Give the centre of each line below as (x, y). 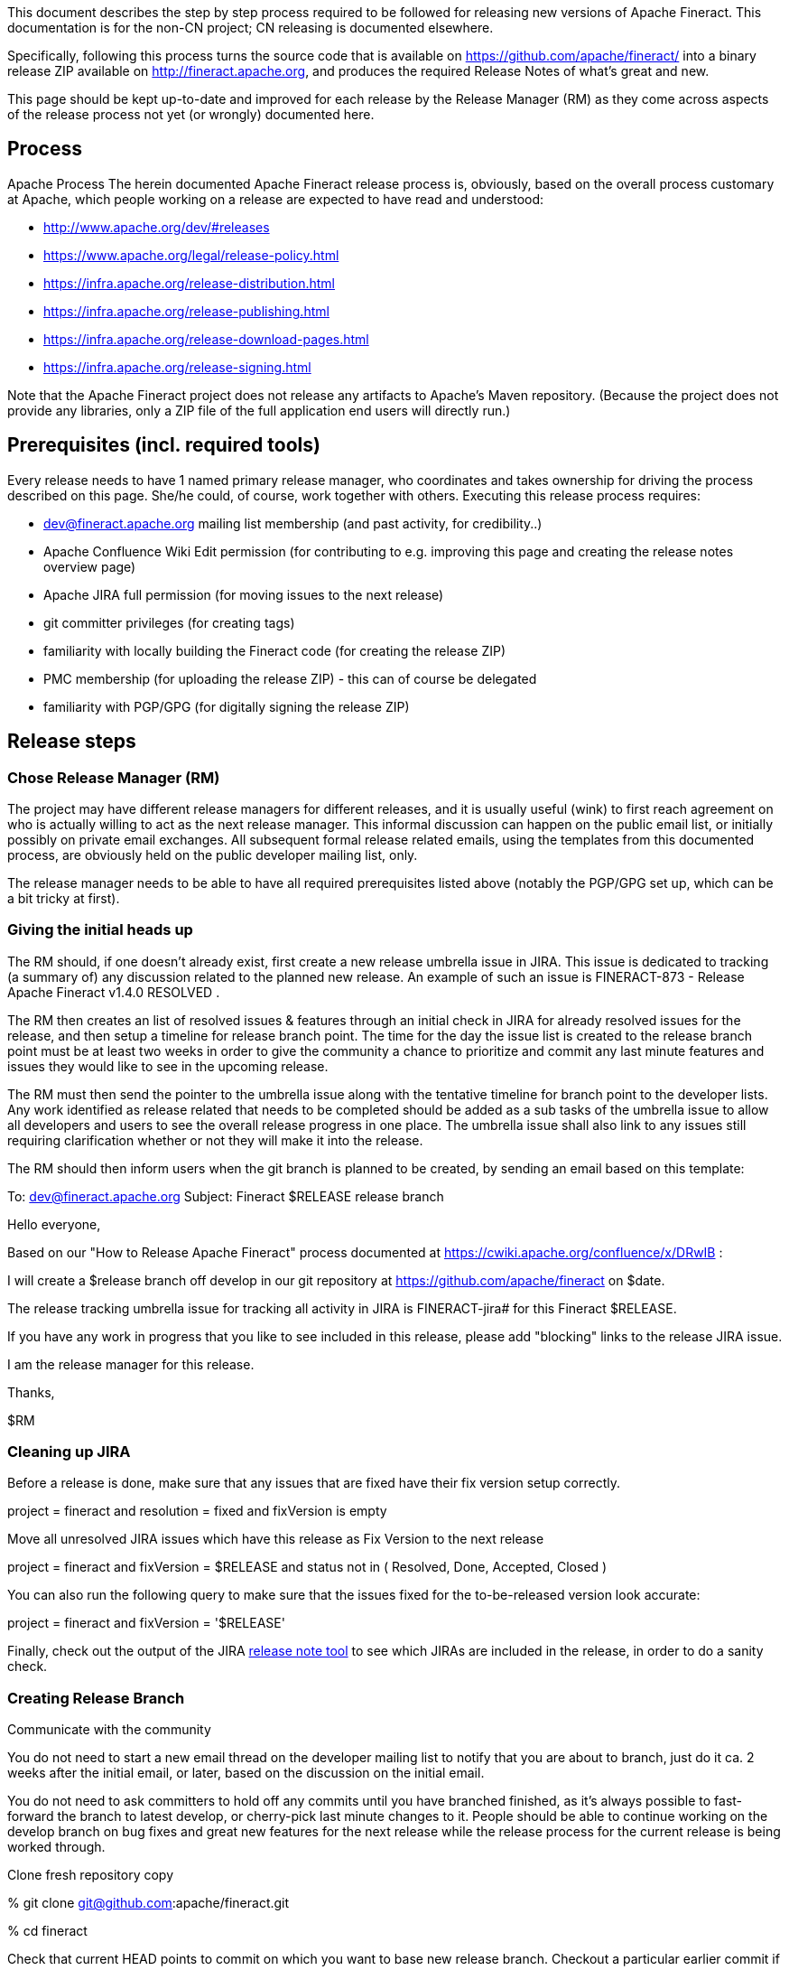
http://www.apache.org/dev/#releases (157, 227)
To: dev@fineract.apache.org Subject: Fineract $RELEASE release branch (226, 1196)
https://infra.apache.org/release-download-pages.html (206, 339)
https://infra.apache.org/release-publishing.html (186, 311)
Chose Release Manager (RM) (114, 777)
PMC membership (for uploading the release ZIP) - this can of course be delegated (290, 678)
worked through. (56, 1847)
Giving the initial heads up (100, 930)
